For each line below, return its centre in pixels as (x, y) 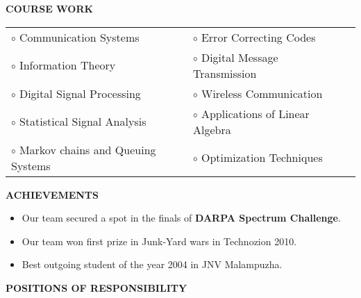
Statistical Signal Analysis (83, 122)
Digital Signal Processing (80, 93)
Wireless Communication (262, 93)
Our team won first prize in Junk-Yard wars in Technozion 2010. (159, 241)
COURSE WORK (50, 8)
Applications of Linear (255, 113)
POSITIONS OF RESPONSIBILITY (96, 287)
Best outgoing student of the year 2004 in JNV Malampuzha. (152, 264)
